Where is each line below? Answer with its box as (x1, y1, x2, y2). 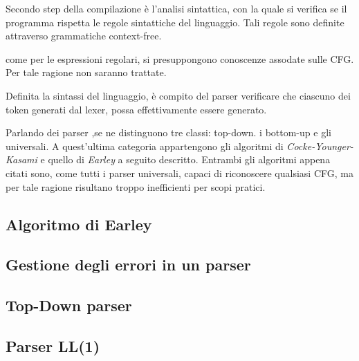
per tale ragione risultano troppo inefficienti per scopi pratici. (6, 179, 266, 194)
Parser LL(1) (6, 335, 100, 356)
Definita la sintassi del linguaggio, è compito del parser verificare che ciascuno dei (6, 88, 351, 102)
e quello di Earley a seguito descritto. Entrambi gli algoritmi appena (40, 152, 331, 167)
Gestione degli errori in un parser (6, 254, 251, 275)
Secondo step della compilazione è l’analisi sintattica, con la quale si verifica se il (6, 1, 347, 15)
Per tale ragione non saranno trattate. (6, 65, 167, 80)
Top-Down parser (6, 295, 132, 316)
